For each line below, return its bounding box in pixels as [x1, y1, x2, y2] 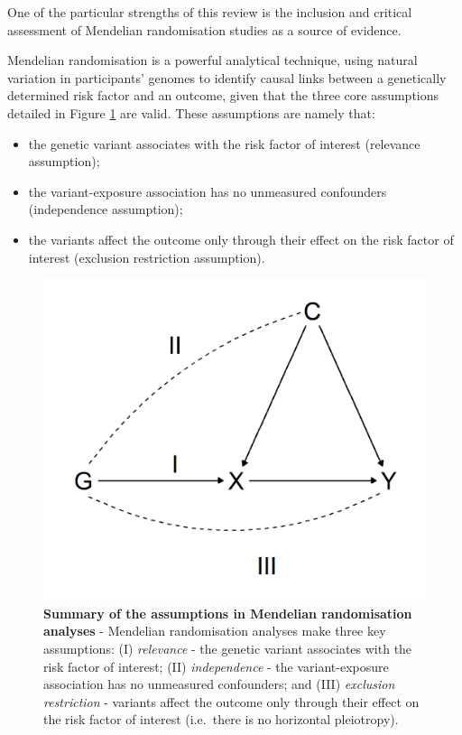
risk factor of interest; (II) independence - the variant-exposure [43, 656, 389, 675]
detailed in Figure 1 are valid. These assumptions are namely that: [7, 103, 375, 122]
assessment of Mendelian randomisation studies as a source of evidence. [7, 20, 402, 39]
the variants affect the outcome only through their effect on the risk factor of [28, 229, 454, 248]
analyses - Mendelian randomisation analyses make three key [43, 621, 386, 640]
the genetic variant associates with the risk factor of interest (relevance [28, 134, 420, 153]
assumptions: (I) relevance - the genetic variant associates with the [43, 639, 412, 657]
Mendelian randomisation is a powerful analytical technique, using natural [7, 51, 418, 70]
